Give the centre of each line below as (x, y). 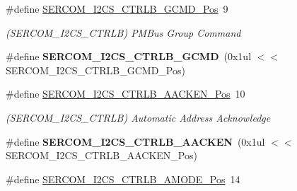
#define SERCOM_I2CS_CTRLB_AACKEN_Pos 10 (126, 94)
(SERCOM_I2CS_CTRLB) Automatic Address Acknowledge (138, 117)
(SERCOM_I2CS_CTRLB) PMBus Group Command (123, 32)
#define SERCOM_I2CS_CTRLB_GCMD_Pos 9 (117, 8)
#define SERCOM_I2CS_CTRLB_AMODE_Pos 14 (123, 179)
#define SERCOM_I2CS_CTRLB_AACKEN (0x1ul (135, 141)
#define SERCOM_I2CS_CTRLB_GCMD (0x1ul (129, 56)
